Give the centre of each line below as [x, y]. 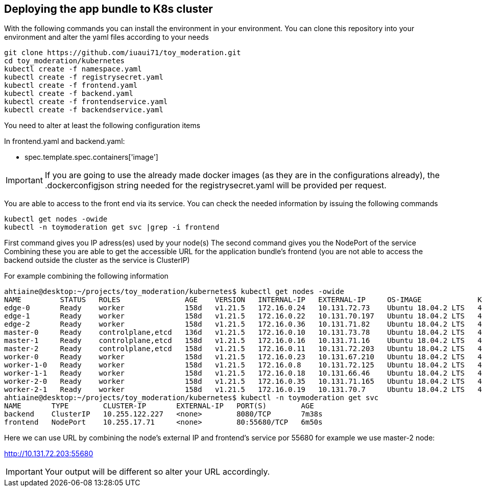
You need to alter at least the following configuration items [102, 126]
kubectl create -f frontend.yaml [71, 85]
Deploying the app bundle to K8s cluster [109, 9]
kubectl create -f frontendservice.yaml [86, 102]
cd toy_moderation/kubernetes [65, 61]
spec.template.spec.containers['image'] [91, 157]
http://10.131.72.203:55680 [49, 454]
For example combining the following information [86, 276]
